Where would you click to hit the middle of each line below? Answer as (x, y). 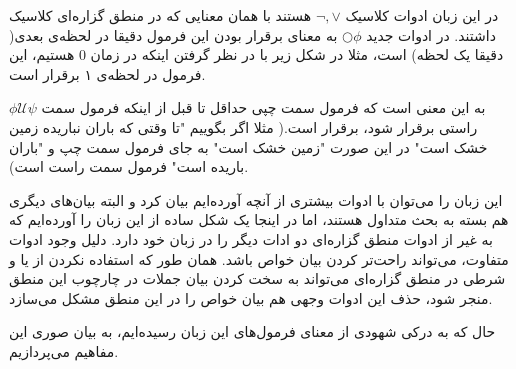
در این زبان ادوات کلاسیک (422, 15)
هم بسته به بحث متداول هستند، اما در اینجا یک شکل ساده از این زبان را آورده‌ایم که (259, 219)
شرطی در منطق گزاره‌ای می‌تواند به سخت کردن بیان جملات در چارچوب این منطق (257, 278)
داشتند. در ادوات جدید (431, 34)
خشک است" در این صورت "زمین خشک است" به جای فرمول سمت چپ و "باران (248, 146)
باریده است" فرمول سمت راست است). (129, 166)
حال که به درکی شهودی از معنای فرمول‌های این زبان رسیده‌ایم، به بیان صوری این (252, 331)
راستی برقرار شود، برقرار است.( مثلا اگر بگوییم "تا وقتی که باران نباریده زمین (243, 126)
